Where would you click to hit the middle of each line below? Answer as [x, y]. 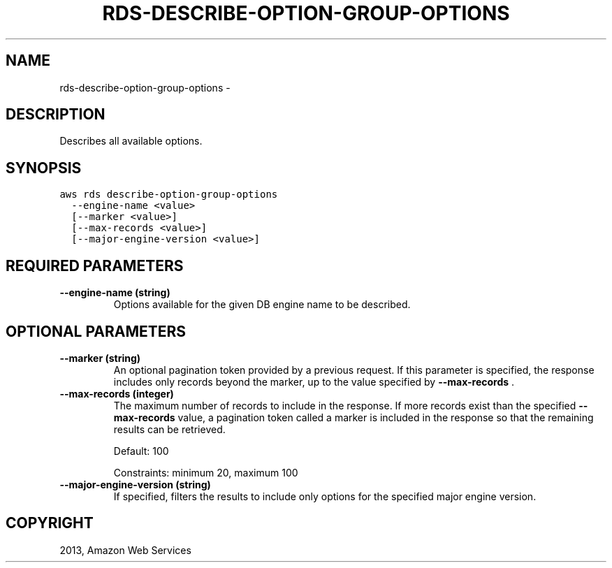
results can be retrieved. [169, 429]
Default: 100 [141, 451]
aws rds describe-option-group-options [169, 195]
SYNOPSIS [44, 168]
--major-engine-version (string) [135, 484]
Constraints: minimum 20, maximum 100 [206, 472]
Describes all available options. [131, 141]
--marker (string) [100, 358]
